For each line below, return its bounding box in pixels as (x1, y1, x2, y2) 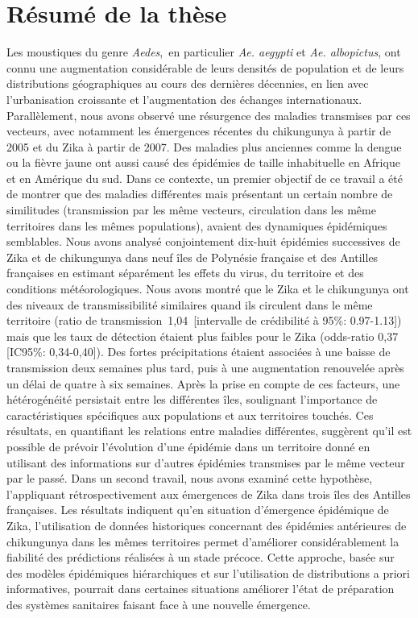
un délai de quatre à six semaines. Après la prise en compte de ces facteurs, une (6, 375, 400, 392)
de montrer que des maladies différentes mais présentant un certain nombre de (6, 185, 393, 202)
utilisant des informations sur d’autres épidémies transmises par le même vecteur (6, 454, 405, 471)
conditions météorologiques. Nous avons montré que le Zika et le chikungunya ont (6, 280, 409, 297)
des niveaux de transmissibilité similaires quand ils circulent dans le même (6, 296, 373, 313)
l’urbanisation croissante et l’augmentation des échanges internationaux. (6, 90, 362, 107)
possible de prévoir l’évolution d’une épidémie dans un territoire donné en (6, 438, 370, 454)
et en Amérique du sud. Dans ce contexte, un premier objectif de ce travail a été (6, 169, 404, 186)
